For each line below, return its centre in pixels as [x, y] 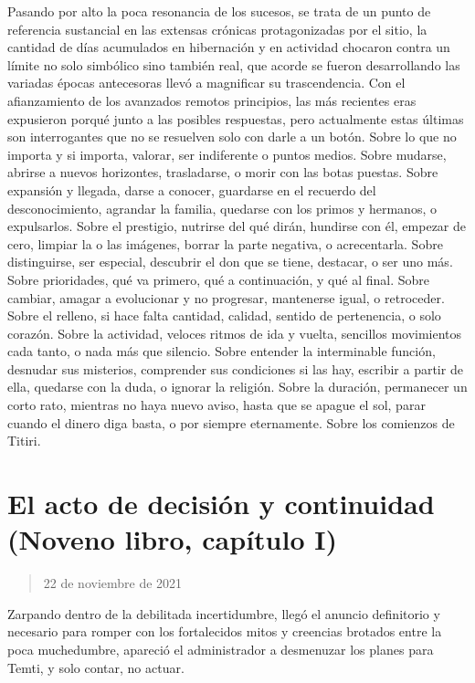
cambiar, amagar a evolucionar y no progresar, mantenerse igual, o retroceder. [226, 297]
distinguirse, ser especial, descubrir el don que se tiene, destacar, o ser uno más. [230, 262]
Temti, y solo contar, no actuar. [96, 667]
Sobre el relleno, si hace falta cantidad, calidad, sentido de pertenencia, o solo [224, 315]
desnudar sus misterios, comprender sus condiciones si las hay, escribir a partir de [235, 368]
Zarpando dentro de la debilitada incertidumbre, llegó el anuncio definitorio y [224, 613]
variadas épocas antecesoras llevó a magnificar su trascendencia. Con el [206, 83]
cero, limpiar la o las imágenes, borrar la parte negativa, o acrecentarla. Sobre [225, 243]
